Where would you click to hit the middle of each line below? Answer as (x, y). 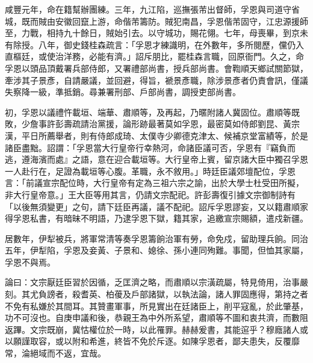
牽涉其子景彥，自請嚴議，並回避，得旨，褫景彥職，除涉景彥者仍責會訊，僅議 (156, 80)
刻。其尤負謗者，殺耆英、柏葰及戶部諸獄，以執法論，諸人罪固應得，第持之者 (156, 294)
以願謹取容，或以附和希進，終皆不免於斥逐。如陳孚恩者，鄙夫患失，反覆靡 (152, 341)
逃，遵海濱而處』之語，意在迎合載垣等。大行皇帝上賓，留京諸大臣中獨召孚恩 (156, 159)
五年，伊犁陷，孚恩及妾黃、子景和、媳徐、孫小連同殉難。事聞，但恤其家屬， (156, 250)
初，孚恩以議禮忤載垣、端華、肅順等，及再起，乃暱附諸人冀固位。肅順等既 (152, 112)
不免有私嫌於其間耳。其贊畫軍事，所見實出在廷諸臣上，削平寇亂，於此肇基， (156, 306)
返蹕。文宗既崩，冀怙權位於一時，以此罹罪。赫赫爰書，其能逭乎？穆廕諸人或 (156, 329)
